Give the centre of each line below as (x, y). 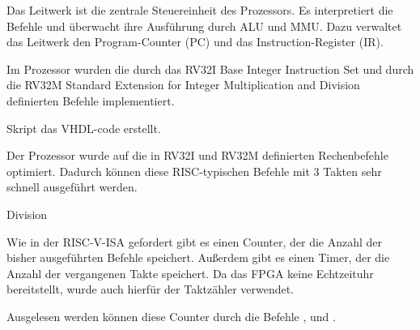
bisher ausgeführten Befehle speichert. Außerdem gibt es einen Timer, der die (198, 257)
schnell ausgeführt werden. (72, 187)
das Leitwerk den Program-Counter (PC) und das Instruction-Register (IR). (195, 42)
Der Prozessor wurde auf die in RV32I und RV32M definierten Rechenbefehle (197, 155)
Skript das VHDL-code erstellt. (84, 128)
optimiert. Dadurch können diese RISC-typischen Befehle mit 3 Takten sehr (194, 171)
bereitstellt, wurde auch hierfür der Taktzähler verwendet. (151, 289)
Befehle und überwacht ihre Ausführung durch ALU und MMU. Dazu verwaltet (204, 26)
